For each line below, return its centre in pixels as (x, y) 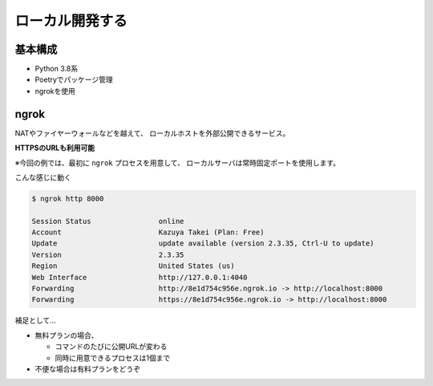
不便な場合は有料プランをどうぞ (87, 368)
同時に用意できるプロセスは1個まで (113, 358)
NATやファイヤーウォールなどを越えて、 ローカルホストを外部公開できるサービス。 (152, 133)
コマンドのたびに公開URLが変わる (111, 347)
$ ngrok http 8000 (68, 198)
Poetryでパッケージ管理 (74, 79)
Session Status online (108, 221)
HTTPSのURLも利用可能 (55, 148)
